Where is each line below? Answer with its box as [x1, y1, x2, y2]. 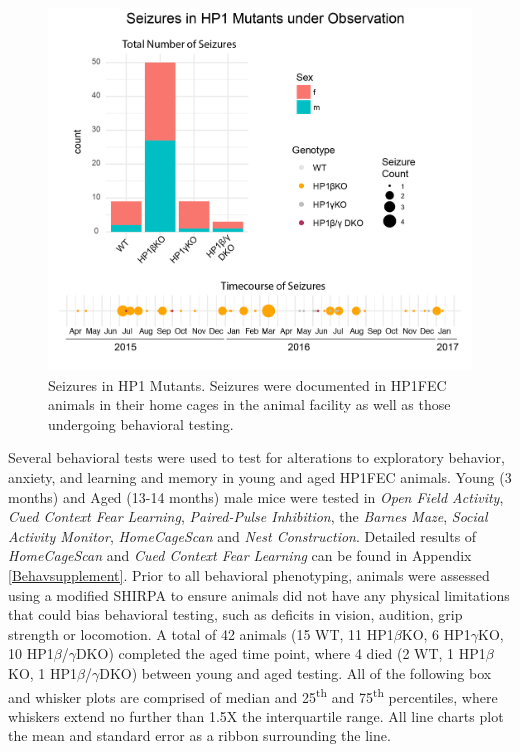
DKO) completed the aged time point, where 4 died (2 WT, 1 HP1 [75, 643, 486, 664]
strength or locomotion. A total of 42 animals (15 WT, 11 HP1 [8, 623, 394, 644]
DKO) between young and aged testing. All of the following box [99, 662, 492, 683]
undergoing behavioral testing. [48, 413, 234, 434]
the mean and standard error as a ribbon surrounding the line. [8, 725, 391, 746]
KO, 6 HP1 [401, 623, 471, 644]
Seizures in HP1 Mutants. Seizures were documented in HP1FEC [48, 374, 447, 395]
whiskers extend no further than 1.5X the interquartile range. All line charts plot [8, 705, 504, 726]
